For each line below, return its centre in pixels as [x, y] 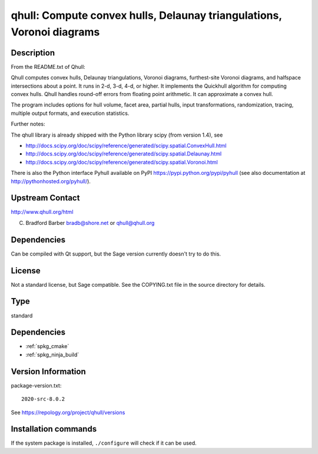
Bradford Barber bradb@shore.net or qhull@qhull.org [90, 223]
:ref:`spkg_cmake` [47, 346]
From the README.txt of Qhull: [48, 67]
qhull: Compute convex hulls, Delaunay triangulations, [146, 15]
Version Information [48, 371]
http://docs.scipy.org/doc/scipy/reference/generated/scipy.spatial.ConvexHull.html [126, 145]
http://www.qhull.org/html [42, 212]
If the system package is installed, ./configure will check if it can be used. [104, 443]
